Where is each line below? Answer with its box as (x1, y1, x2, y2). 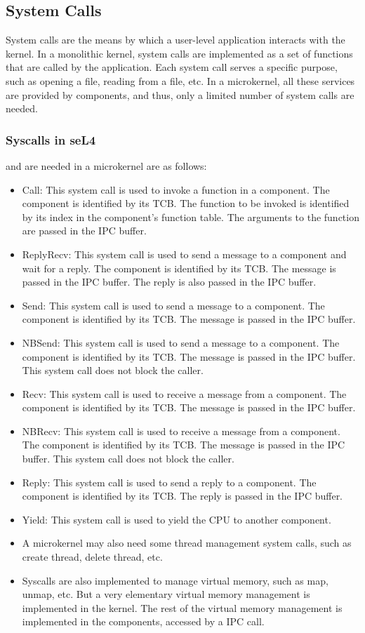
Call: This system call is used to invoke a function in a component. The (22, 182, 330, 196)
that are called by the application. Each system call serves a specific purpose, (6, 60, 338, 74)
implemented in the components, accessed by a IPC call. (22, 614, 265, 629)
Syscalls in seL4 (6, 131, 96, 148)
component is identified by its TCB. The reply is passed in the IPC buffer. (22, 488, 343, 503)
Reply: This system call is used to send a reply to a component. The (22, 474, 317, 489)
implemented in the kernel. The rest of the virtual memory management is (22, 600, 343, 615)
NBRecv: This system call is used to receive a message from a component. (22, 423, 340, 438)
